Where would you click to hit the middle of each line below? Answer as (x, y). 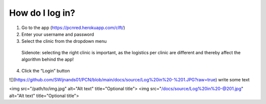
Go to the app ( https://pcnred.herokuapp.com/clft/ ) (73, 28)
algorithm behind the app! (48, 60)
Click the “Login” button (46, 70)
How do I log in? (42, 13)
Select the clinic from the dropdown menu (64, 41)
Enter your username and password (58, 34)
